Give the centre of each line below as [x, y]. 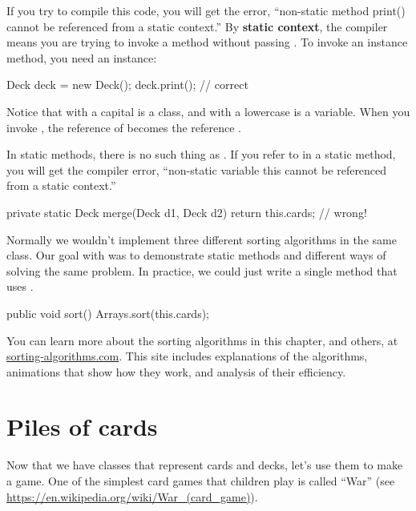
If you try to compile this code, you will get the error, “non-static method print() [206, 10]
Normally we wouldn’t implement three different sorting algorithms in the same [202, 239]
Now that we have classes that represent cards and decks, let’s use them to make [205, 465]
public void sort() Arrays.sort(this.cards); [108, 313]
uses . [20, 286]
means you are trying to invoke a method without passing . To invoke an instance [207, 42]
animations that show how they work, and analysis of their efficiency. [176, 371]
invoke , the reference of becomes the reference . [124, 127]
